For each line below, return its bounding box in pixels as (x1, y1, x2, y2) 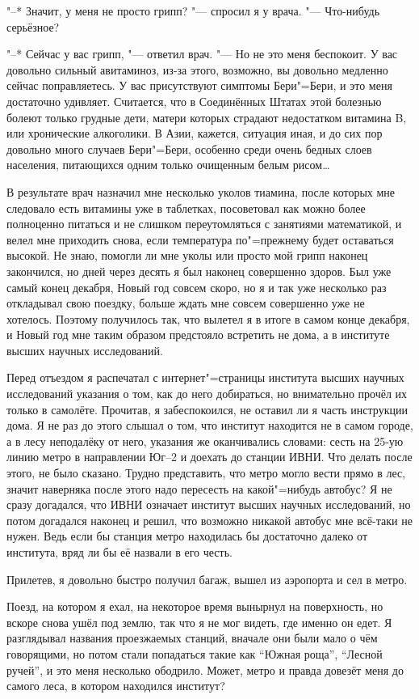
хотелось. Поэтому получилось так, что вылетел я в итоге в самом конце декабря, (6, 310, 410, 327)
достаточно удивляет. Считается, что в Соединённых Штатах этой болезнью (6, 92, 382, 109)
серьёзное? (6, 18, 60, 35)
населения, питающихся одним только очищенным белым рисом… (6, 156, 330, 173)
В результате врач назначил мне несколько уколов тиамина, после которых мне (6, 183, 396, 200)
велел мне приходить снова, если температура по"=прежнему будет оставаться (6, 231, 394, 248)
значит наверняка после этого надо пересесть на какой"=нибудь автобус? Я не (6, 480, 392, 497)
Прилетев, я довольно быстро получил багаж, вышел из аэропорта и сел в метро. (6, 570, 408, 587)
